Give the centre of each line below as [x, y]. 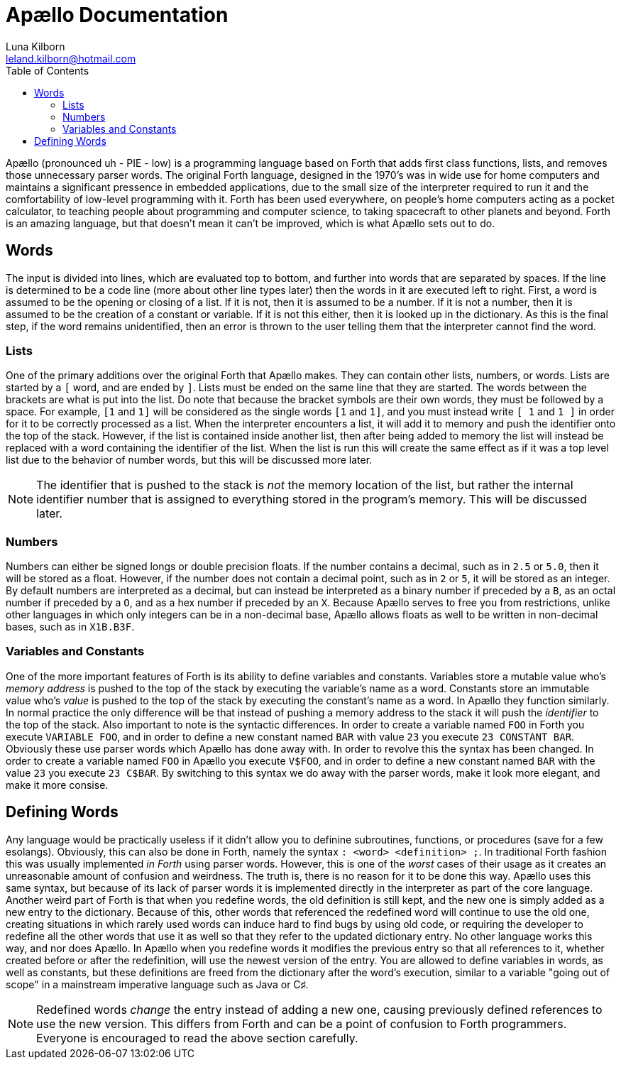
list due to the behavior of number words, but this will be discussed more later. [189, 460]
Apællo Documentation [117, 15]
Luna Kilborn [35, 46]
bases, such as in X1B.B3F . [70, 627]
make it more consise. [57, 785]
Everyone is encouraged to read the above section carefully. [197, 1038]
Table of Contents [48, 70]
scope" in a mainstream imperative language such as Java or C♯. [157, 984]
